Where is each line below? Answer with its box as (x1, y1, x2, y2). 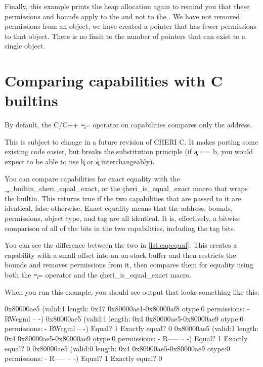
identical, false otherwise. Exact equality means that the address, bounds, (5, 203, 233, 213)
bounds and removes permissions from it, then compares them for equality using (5, 259, 253, 270)
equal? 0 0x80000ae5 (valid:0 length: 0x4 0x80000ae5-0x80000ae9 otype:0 (5, 343, 230, 353)
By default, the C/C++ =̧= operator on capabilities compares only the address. (5, 119, 252, 130)
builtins (5, 90, 58, 111)
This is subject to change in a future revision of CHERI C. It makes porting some (5, 136, 258, 147)
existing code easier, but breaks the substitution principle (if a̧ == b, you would (5, 146, 253, 157)
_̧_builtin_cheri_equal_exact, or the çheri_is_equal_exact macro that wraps (5, 183, 248, 194)
